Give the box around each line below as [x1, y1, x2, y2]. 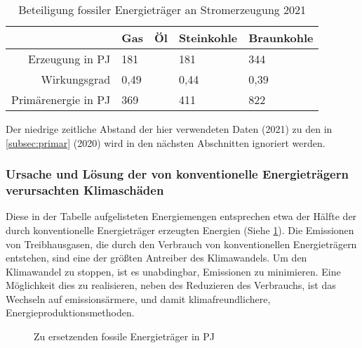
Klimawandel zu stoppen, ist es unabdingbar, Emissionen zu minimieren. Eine [6, 264, 341, 278]
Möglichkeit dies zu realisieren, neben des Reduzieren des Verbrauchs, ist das [6, 278, 336, 292]
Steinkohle [178, 30, 238, 46]
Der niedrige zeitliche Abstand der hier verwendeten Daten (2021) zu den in [6, 122, 333, 136]
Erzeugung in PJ [28, 51, 111, 67]
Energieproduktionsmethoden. [6, 305, 135, 320]
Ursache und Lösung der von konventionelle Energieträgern [6, 165, 349, 183]
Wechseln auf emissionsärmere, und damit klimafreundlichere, [6, 291, 271, 306]
